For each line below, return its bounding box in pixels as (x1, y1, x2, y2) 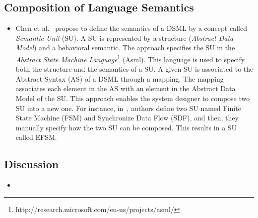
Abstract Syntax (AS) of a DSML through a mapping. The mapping (15, 73, 224, 84)
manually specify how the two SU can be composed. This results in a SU (15, 122, 237, 132)
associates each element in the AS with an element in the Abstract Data (15, 83, 236, 94)
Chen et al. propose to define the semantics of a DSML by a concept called (15, 23, 247, 33)
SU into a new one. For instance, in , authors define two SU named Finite (15, 103, 241, 113)
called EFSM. (15, 132, 57, 142)
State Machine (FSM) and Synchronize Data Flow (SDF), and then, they (15, 112, 239, 123)
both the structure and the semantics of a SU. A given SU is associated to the (15, 64, 254, 74)
